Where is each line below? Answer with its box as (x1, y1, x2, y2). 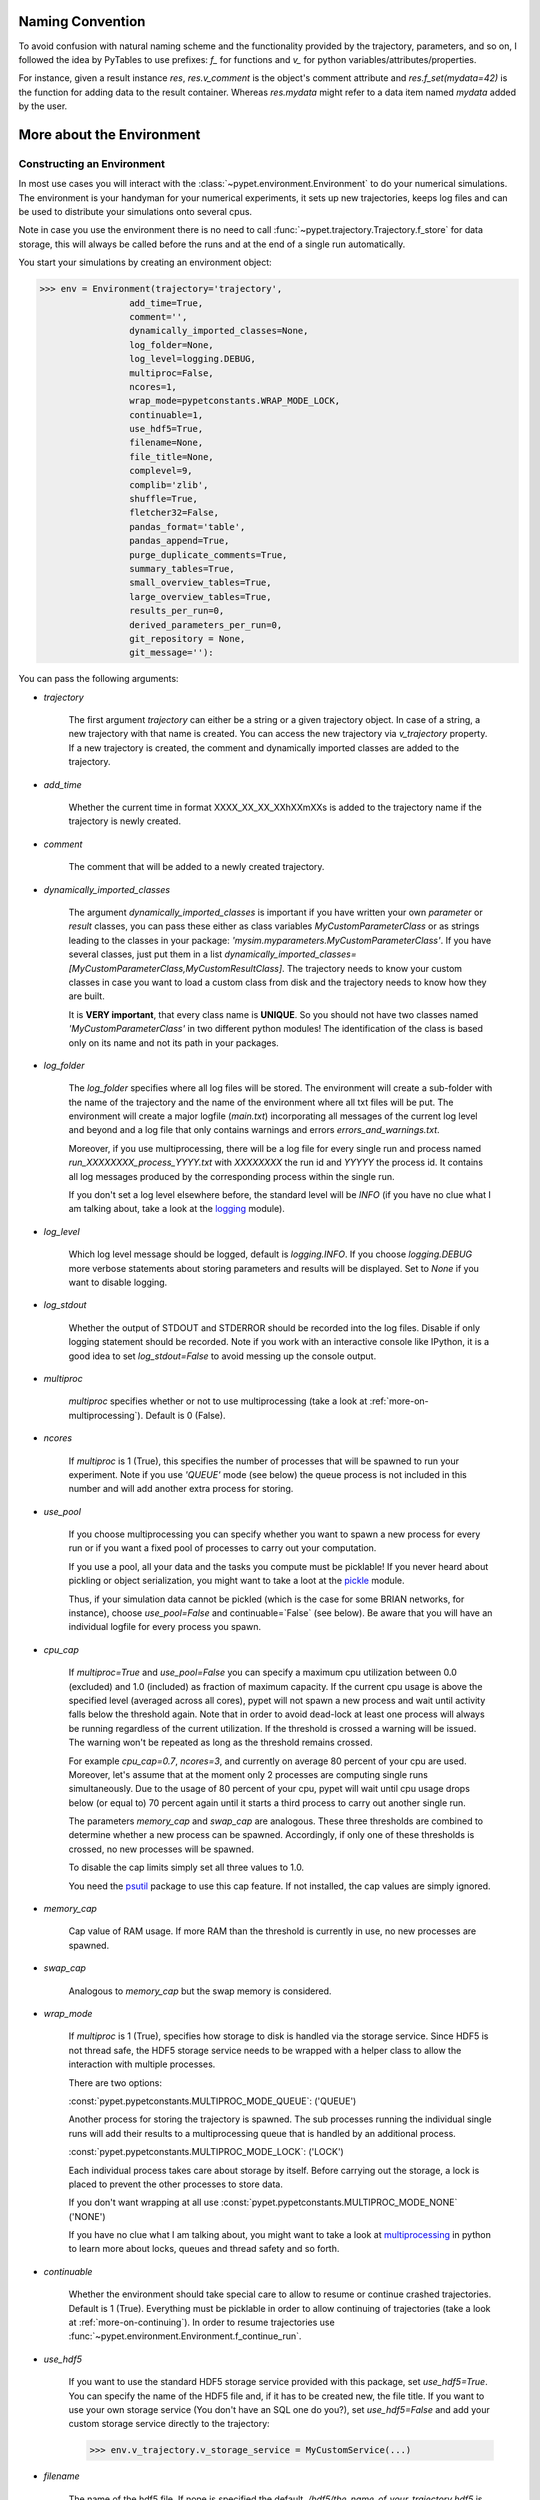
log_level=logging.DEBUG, (128, 353, 257, 365)
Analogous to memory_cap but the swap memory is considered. (68, 1985, 332, 1997)
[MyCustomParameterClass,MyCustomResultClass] (68, 962, 283, 974)
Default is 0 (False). (145, 1409, 226, 1421)
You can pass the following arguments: (18, 673, 179, 685)
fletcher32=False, (128, 507, 220, 519)
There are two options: (68, 2076, 162, 2089)
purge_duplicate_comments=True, (128, 549, 288, 560)
